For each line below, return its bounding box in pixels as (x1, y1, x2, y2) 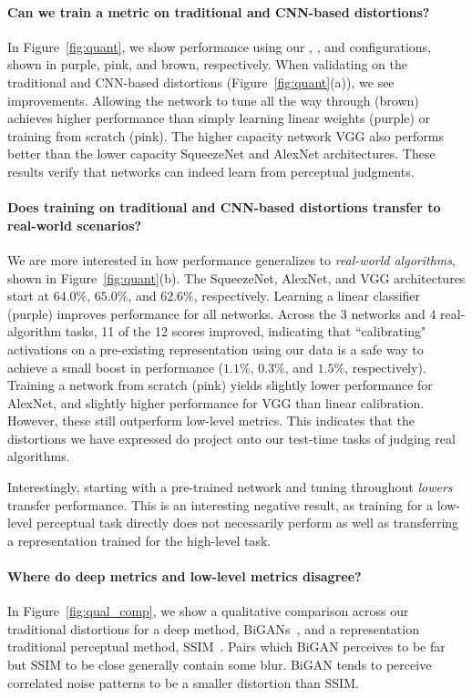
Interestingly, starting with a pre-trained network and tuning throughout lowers (7, 477, 453, 497)
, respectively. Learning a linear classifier (193, 286, 421, 305)
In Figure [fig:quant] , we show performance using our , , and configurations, (7, 36, 432, 56)
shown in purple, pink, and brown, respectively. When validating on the (7, 55, 408, 74)
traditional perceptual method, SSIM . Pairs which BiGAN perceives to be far (7, 637, 446, 656)
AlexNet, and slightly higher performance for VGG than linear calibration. (7, 393, 425, 412)
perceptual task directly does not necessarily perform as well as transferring (36, 513, 459, 532)
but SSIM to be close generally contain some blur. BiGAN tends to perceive (7, 655, 432, 674)
